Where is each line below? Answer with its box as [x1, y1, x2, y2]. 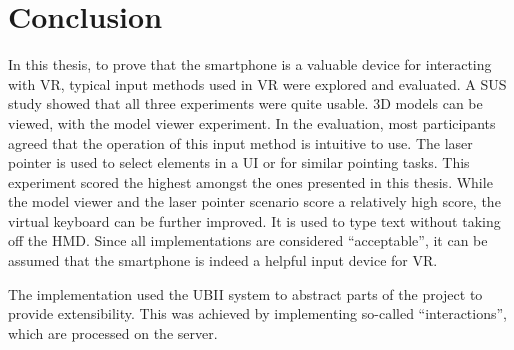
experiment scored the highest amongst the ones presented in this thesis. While [8, 171, 493, 192]
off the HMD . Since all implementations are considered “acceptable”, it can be [8, 230, 488, 251]
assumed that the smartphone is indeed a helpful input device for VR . [8, 250, 438, 271]
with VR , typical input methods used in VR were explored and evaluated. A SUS [8, 73, 507, 94]
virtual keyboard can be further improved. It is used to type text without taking [8, 210, 501, 231]
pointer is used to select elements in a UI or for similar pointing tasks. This [8, 152, 470, 173]
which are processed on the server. [8, 322, 218, 343]
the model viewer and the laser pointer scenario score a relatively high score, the [8, 191, 501, 212]
